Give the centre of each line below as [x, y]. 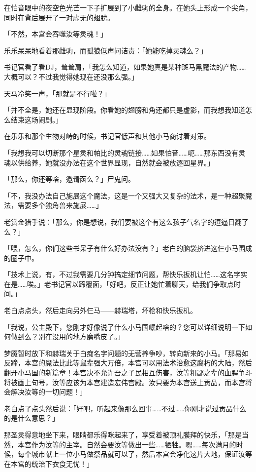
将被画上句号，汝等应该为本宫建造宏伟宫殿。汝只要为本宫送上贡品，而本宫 [125, 382]
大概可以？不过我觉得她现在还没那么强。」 [71, 76]
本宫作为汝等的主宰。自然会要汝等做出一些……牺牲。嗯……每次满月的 [127, 444]
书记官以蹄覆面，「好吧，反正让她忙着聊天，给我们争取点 [142, 284]
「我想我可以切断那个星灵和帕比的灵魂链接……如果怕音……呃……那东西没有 [121, 152]
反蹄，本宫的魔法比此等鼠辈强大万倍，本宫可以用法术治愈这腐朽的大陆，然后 [128, 363]
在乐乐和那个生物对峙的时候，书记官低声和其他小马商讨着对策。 [107, 136]
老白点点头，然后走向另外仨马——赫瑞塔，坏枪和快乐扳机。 [100, 310]
